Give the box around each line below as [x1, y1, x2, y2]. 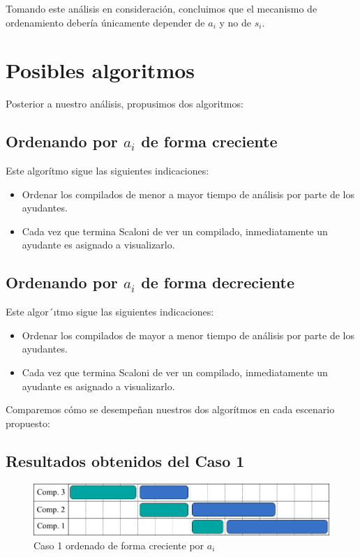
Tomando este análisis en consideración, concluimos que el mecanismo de [6, 1, 317, 15]
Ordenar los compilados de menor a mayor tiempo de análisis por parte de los [22, 186, 355, 201]
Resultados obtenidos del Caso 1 [6, 450, 245, 471]
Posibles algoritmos [6, 56, 195, 84]
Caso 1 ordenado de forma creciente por [33, 537, 204, 552]
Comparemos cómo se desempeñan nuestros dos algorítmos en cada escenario [6, 402, 335, 417]
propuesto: [6, 415, 50, 430]
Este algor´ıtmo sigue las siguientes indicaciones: [6, 304, 214, 319]
